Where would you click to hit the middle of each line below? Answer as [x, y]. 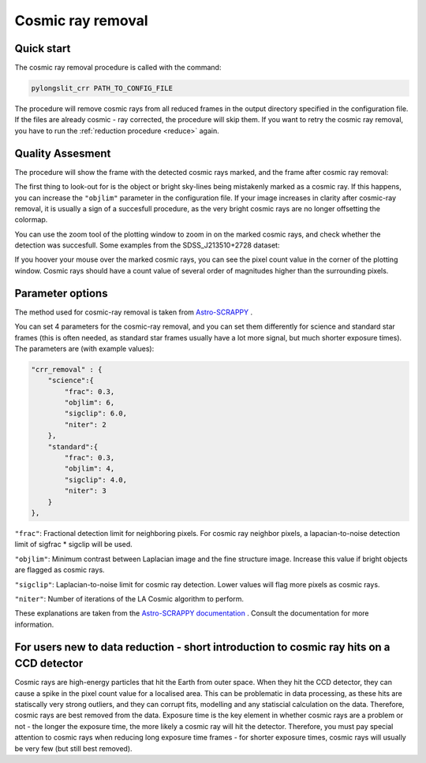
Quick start [43, 48]
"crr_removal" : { [67, 369]
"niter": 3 [85, 491]
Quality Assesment [63, 153]
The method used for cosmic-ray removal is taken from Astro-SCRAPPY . [134, 312]
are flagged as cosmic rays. [60, 570]
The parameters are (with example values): [84, 348]
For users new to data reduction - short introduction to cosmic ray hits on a [202, 647]
